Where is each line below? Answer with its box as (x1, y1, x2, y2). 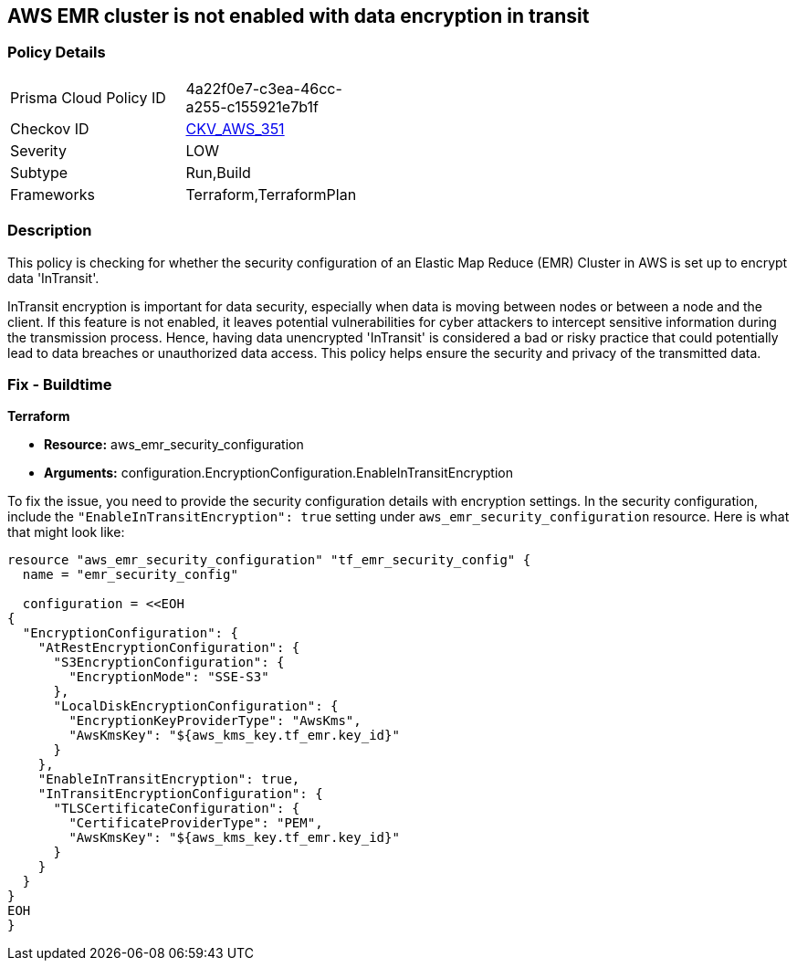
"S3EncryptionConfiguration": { (53, 655, 285, 670)
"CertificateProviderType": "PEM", (68, 815, 323, 831)
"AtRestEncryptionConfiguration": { (37, 640, 300, 656)
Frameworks (10, 184, 95, 204)
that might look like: (7, 524, 125, 541)
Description (7, 221, 92, 240)
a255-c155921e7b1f (185, 97, 319, 116)
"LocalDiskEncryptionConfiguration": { (53, 699, 339, 714)
